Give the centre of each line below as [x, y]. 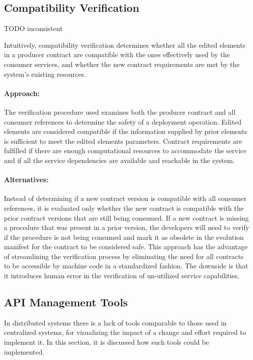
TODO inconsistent [33, 28]
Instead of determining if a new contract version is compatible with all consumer [125, 198]
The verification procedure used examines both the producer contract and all [120, 112]
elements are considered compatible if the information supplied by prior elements [126, 131]
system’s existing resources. [45, 74]
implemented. [24, 351]
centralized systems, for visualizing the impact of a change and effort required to [125, 332]
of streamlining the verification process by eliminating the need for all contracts [124, 256]
